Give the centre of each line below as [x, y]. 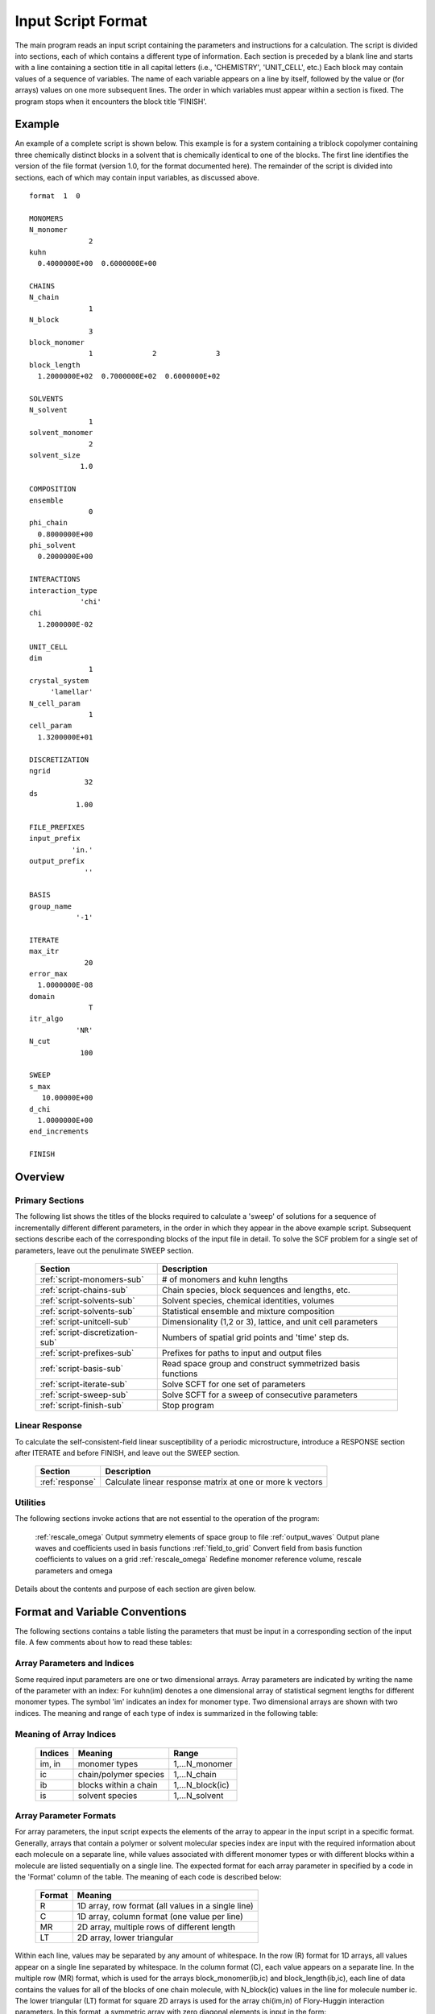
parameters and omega [74, 1570]
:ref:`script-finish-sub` [82, 1405]
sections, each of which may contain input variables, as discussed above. [137, 177]
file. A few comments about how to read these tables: [104, 1643]
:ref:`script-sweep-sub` [84, 1394]
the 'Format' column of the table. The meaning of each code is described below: [148, 1877]
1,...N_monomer [203, 1763]
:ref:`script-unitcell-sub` [85, 1321]
